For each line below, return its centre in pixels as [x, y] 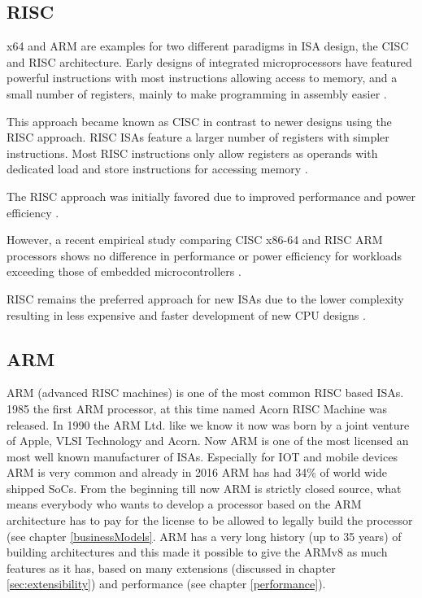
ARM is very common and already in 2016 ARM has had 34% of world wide [197, 472]
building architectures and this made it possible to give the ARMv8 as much [197, 552]
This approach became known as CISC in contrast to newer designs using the [199, 121]
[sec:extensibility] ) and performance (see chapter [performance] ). [166, 584]
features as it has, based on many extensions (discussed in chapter [171, 567]
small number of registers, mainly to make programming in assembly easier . [197, 93]
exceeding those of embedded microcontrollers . [124, 271]
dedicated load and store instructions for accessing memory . [157, 169]
